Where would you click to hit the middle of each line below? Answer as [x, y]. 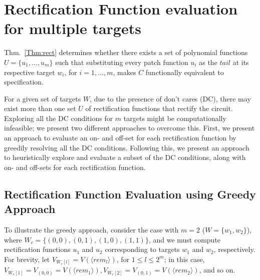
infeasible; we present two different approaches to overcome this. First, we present [129, 128]
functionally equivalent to [185, 72]
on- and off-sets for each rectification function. [75, 167]
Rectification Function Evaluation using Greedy [130, 194]
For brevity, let [27, 259]
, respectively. [234, 249]
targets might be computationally [175, 118]
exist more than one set [40, 108]
